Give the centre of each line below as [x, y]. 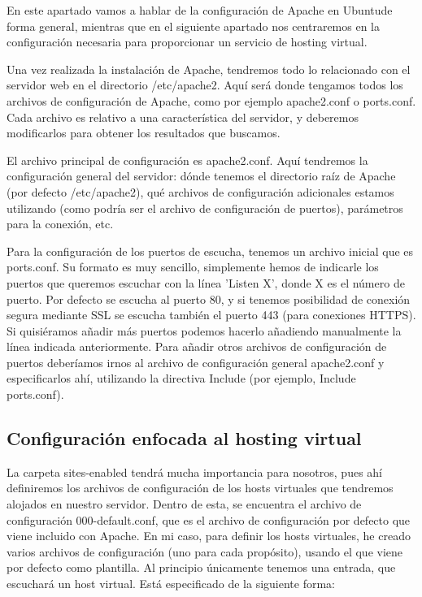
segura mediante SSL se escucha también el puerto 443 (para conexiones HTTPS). [211, 315]
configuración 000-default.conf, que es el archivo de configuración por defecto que [209, 519]
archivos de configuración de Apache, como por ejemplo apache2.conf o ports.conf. [211, 100]
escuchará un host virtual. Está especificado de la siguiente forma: [171, 584]
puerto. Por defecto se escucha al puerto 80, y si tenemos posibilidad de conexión [209, 298]
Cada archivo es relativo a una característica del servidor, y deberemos [183, 117]
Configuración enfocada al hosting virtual [184, 438]
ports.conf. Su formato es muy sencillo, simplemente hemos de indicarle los [193, 267]
